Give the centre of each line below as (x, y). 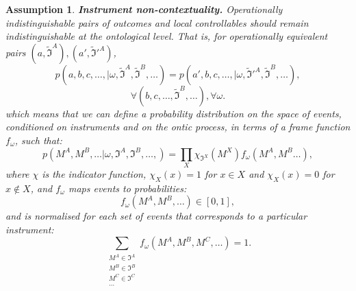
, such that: (38, 140)
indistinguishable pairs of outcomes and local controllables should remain (157, 22)
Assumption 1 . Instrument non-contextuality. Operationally (144, 9)
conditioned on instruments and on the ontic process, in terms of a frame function (178, 127)
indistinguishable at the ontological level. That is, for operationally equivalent (167, 36)
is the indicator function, (94, 173)
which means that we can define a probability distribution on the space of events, (174, 113)
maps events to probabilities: (127, 188)
